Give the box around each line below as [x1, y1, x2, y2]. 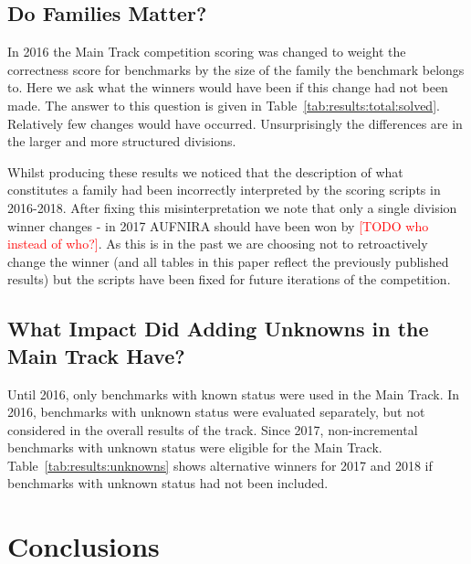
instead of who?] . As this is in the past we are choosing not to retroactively [7, 234, 428, 253]
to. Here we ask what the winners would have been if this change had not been [7, 78, 448, 97]
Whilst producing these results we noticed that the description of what [7, 162, 403, 181]
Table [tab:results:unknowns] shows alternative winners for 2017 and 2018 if [7, 455, 433, 474]
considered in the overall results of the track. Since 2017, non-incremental [7, 420, 418, 439]
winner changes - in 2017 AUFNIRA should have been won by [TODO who [7, 216, 429, 235]
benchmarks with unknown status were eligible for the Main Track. [7, 438, 382, 457]
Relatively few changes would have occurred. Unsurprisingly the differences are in [7, 113, 463, 133]
